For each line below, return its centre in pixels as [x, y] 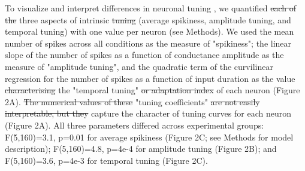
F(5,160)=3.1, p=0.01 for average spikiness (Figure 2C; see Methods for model [149, 137]
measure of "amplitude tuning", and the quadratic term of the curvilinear [139, 66]
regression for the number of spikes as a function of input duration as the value [150, 78]
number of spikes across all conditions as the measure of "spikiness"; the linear [148, 43]
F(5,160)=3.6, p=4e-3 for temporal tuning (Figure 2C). [106, 160]
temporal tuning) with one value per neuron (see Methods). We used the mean [150, 31]
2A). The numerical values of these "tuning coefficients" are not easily [132, 101]
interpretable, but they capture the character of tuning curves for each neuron [148, 113]
